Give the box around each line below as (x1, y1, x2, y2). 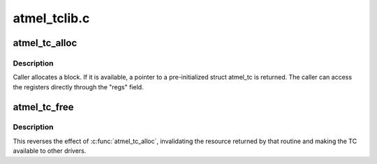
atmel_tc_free (13, 101, 74, 113)
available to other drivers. (13, 147, 87, 155)
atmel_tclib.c (13, 10, 90, 26)
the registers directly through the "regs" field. (13, 82, 144, 91)
